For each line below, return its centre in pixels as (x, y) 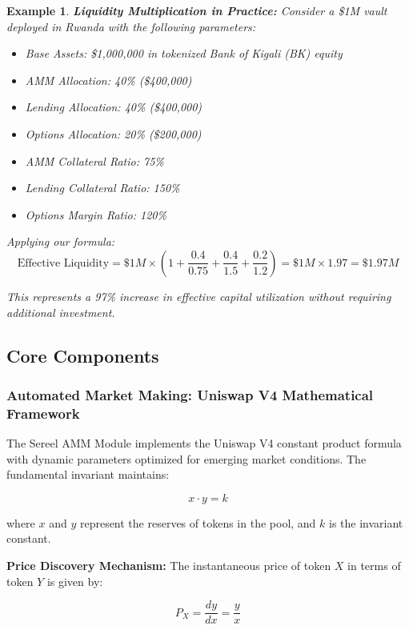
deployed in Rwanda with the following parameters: (131, 26)
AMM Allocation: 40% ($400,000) (108, 80)
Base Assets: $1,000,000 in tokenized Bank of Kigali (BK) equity (184, 53)
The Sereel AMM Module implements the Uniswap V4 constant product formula (204, 443)
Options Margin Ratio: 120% (96, 214)
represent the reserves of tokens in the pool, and (198, 522)
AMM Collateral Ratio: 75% (94, 161)
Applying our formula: (61, 241)
